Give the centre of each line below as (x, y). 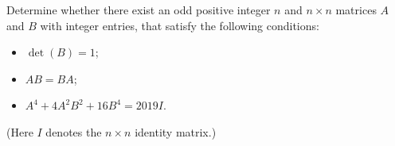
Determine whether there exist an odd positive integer (139, 10)
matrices (356, 10)
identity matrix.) (176, 131)
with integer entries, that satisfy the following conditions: (180, 25)
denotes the (74, 131)
